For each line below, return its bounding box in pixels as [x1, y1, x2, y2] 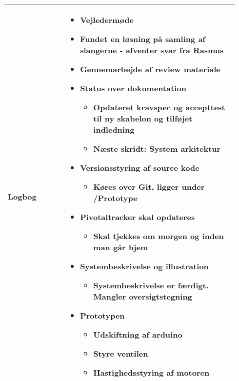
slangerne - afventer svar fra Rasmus [80, 44, 224, 56]
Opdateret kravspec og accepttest [93, 101, 225, 113]
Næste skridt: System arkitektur [93, 143, 221, 154]
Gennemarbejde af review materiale [80, 63, 220, 75]
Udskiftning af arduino [93, 329, 182, 340]
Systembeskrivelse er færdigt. [93, 280, 209, 291]
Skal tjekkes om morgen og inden [93, 230, 224, 241]
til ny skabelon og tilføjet [93, 113, 193, 124]
